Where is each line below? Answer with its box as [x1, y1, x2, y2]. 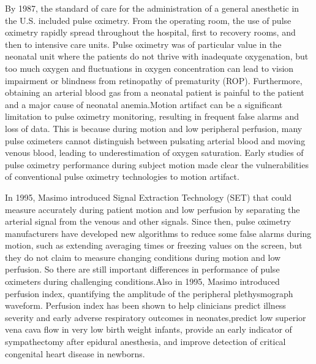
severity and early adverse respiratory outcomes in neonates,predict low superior [5, 311, 306, 323]
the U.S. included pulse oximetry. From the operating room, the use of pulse [5, 14, 292, 26]
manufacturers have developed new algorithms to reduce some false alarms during [5, 227, 312, 239]
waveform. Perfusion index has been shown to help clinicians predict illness [5, 299, 286, 312]
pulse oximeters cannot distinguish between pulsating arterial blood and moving [5, 134, 306, 147]
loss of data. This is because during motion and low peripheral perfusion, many [5, 122, 303, 134]
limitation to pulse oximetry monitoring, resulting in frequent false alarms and [5, 110, 299, 123]
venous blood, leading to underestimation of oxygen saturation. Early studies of [5, 146, 304, 159]
